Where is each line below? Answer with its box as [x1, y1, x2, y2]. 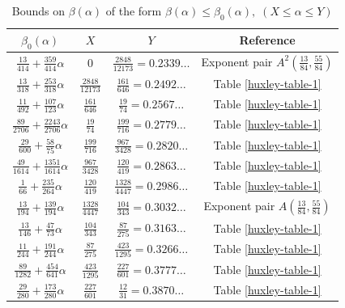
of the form [105, 2, 162, 19]
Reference [239, 32, 296, 49]
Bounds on [11, 2, 66, 19]
